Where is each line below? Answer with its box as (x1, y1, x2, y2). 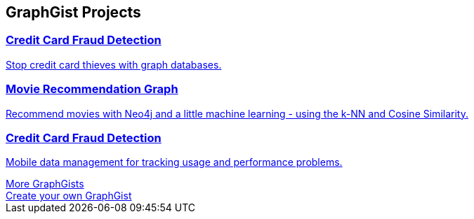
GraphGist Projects (6, 3, 141, 21)
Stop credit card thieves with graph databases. (6, 58, 222, 71)
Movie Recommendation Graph (6, 82, 178, 97)
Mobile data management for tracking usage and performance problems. (6, 156, 343, 169)
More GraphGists (6, 178, 84, 190)
